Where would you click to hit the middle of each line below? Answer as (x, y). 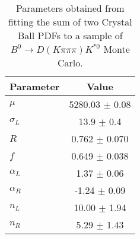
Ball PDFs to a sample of (70, 35)
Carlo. (70, 63)
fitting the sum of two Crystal (70, 22)
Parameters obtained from (70, 8)
